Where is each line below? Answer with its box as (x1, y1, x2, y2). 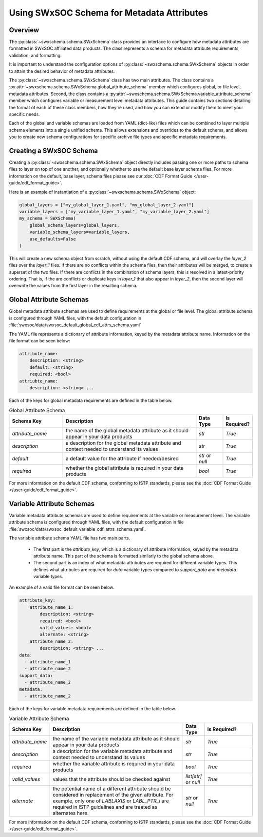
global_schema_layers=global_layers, (29, 222, 120, 228)
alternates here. (53, 810, 89, 817)
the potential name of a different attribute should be (53, 785, 171, 792)
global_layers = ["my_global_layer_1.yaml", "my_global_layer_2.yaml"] (19, 202, 194, 207)
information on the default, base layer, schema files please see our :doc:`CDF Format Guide (9, 173, 192, 179)
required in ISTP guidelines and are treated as (53, 803, 158, 810)
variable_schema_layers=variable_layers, (29, 229, 130, 235)
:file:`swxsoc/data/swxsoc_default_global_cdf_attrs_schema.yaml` (9, 322, 141, 328)
